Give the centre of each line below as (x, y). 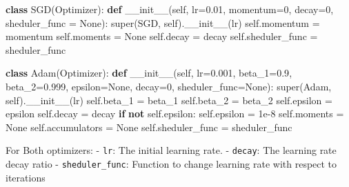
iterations (26, 177)
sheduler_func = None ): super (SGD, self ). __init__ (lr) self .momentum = (163, 22)
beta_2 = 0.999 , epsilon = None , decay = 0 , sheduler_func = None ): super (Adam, (169, 86)
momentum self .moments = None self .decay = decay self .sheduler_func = (162, 36)
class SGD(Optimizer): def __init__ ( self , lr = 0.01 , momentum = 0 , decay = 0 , (170, 9)
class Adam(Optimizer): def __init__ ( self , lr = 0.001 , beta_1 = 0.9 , (149, 73)
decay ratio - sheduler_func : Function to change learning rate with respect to (171, 164)
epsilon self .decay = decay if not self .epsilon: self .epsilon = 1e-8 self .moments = (175, 114)
